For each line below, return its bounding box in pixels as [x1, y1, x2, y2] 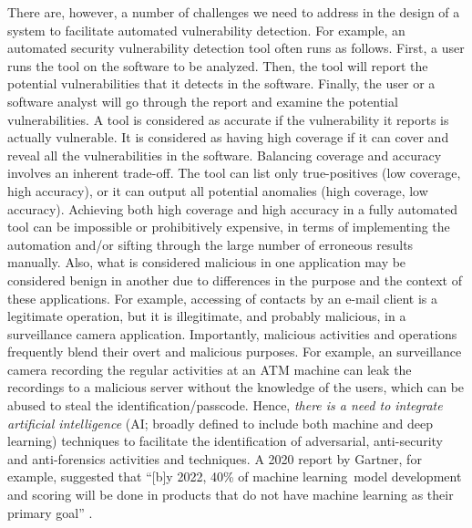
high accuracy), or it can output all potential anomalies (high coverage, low [7, 181, 428, 200]
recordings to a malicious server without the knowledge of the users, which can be [7, 378, 465, 397]
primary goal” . [7, 502, 93, 522]
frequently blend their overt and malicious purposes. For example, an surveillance [7, 342, 462, 361]
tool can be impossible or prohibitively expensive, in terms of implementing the [7, 217, 450, 236]
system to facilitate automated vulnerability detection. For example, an [7, 20, 405, 39]
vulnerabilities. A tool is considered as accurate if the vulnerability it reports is [7, 109, 449, 129]
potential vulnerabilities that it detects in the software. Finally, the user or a [7, 74, 436, 93]
